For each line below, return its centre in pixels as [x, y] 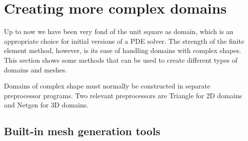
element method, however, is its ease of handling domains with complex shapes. [123, 50]
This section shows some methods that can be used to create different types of [121, 60]
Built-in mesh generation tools [82, 131]
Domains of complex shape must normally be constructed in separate [107, 86]
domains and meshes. [36, 69]
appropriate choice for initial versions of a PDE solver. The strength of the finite [124, 41]
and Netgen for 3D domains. [46, 105]
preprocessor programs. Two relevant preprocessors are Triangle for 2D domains [123, 95]
